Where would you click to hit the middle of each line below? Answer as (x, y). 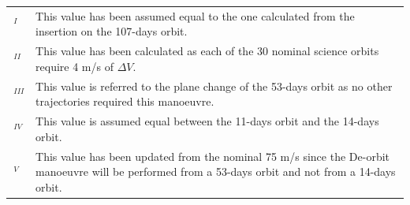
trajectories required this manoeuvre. (125, 101)
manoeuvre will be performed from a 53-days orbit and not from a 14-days (216, 171)
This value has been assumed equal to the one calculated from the (195, 15)
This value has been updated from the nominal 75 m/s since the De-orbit (212, 156)
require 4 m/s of (75, 66)
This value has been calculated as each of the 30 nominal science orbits (207, 51)
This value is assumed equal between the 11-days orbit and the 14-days (207, 121)
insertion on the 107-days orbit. (112, 31)
